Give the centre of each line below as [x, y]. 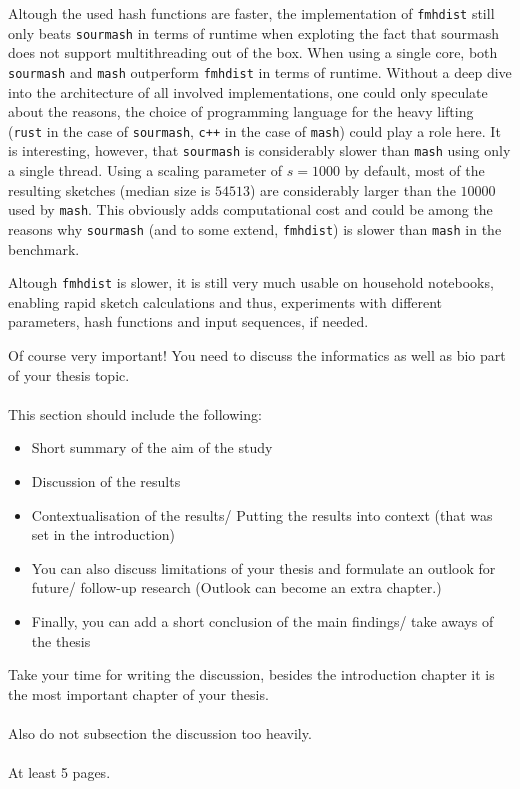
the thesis [61, 640]
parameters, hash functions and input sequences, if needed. [188, 321]
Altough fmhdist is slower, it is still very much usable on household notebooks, [251, 282]
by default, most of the [414, 170]
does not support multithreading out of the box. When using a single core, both [253, 52]
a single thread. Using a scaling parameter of [145, 170]
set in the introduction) [103, 534]
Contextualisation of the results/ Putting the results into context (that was [262, 514]
